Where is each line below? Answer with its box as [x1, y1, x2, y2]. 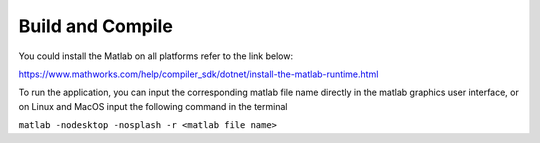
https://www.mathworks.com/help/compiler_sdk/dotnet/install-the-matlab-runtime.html [18, 68, 379, 80]
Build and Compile [18, 15, 174, 37]
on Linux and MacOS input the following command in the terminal [18, 100, 288, 112]
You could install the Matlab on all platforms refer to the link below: [18, 50, 294, 62]
